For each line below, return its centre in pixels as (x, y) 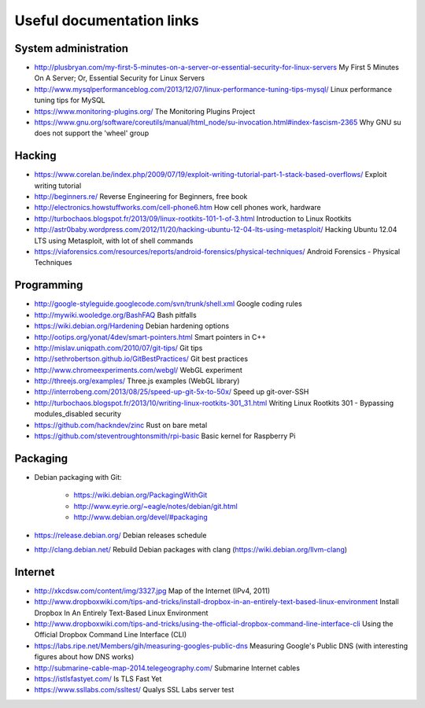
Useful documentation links (107, 20)
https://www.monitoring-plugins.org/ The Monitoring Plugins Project (145, 111)
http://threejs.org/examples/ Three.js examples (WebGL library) (137, 381)
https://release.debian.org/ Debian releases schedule (120, 535)
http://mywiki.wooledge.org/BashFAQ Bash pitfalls (115, 315)
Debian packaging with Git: (78, 477)
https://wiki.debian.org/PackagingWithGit (140, 495)
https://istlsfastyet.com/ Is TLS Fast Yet (98, 678)
